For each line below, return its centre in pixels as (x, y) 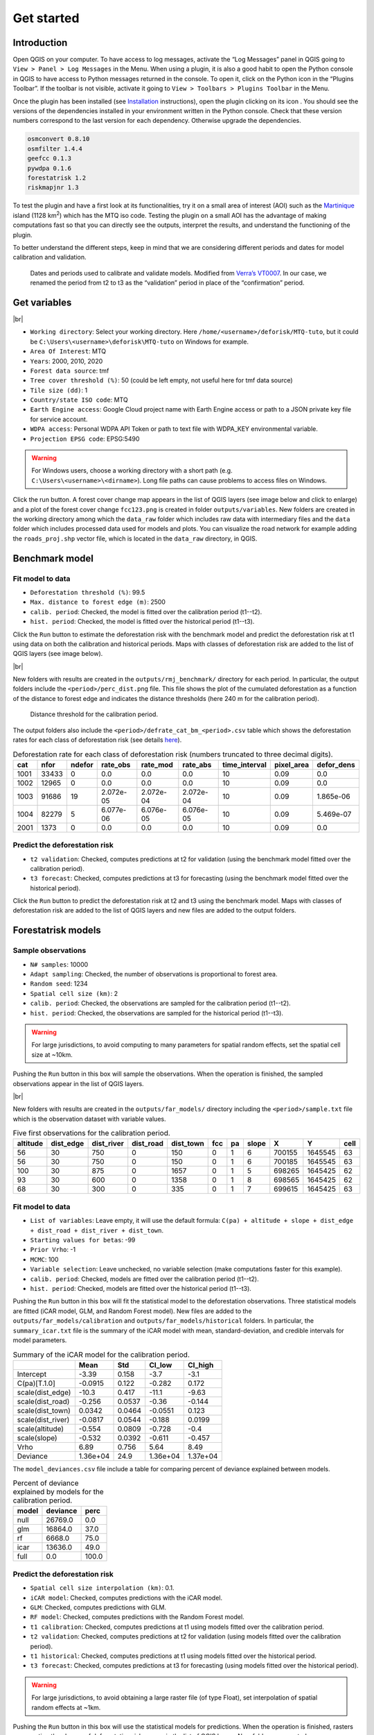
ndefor (82, 765)
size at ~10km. (52, 1054)
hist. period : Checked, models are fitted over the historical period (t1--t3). (141, 1288)
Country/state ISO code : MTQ (79, 400)
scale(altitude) (41, 1428)
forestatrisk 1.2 (57, 178)
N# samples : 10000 (59, 964)
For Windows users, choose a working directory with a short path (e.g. (132, 471)
